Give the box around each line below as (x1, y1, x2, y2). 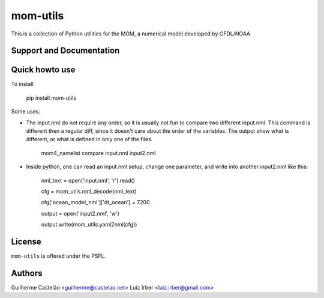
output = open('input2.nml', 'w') (41, 210, 120, 217)
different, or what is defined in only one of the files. (26, 136, 153, 143)
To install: (11, 81, 35, 88)
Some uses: (11, 108, 40, 115)
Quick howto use (11, 65, 76, 75)
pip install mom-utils (26, 94, 77, 102)
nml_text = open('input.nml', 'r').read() (41, 177, 135, 184)
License (11, 236, 41, 246)
